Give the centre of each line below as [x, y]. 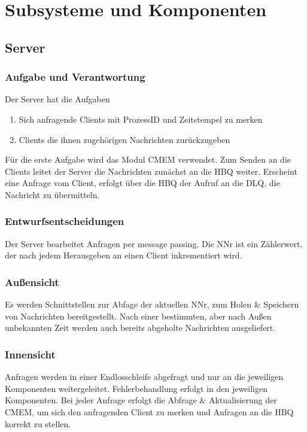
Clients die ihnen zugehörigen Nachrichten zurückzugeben [124, 139]
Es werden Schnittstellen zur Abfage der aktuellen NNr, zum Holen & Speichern [152, 304]
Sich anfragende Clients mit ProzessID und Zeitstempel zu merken [141, 119]
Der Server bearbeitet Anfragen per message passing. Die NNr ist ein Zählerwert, [154, 243]
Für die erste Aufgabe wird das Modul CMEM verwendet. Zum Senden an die [148, 159]
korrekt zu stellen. [38, 423]
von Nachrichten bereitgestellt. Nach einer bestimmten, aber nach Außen [138, 316]
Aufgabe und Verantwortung [75, 77]
